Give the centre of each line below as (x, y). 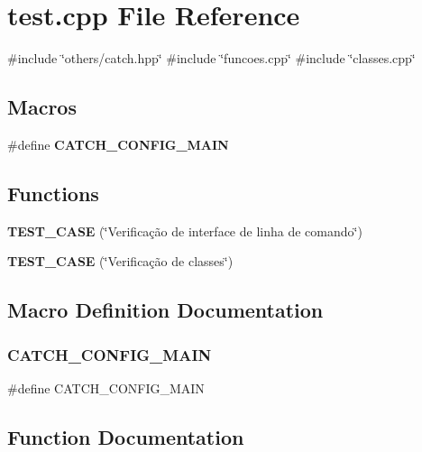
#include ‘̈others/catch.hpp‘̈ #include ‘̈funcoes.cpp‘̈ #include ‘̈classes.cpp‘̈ (211, 58)
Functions (53, 193)
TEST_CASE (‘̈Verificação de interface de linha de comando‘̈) (185, 231)
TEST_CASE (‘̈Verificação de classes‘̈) (120, 261)
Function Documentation (126, 436)
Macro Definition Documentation (165, 310)
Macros (42, 107)
